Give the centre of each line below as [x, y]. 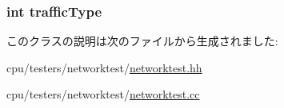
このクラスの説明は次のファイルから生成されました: [142, 41]
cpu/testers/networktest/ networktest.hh [104, 67]
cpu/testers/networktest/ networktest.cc [103, 94]
